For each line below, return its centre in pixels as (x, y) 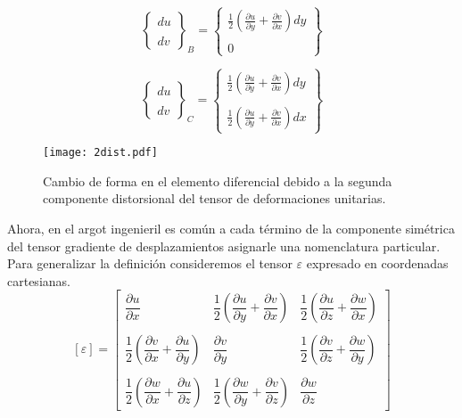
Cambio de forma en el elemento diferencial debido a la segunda (218, 180)
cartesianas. (39, 280)
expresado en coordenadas (377, 263)
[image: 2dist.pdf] (100, 153)
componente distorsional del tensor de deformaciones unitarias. (214, 198)
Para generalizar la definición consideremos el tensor (150, 263)
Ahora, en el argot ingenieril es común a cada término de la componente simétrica (231, 229)
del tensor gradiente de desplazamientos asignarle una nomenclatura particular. (224, 246)
